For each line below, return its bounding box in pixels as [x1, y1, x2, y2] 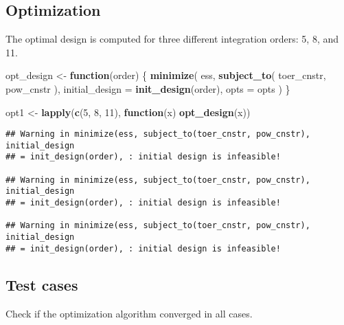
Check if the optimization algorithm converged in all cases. [5, 306, 253, 320]
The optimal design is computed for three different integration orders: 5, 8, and [5, 32, 339, 46]
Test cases [5, 273, 78, 295]
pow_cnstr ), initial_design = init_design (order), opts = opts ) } [5, 81, 290, 96]
